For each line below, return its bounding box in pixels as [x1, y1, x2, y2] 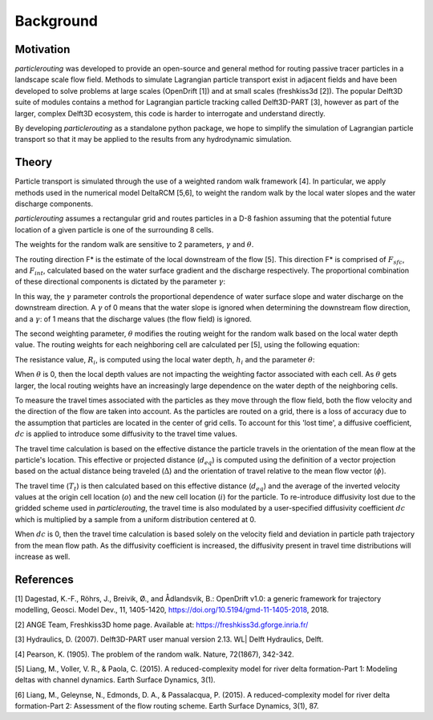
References [14, 572, 74, 586]
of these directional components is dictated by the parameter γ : [14, 277, 226, 286]
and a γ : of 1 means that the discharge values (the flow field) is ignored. [14, 313, 253, 324]
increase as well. [14, 552, 71, 561]
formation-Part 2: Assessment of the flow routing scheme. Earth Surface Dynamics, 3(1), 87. [14, 702, 319, 711]
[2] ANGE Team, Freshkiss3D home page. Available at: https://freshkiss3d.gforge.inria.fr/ [14, 620, 309, 629]
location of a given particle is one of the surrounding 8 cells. [14, 224, 214, 234]
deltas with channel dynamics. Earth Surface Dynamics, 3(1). [14, 675, 216, 685]
